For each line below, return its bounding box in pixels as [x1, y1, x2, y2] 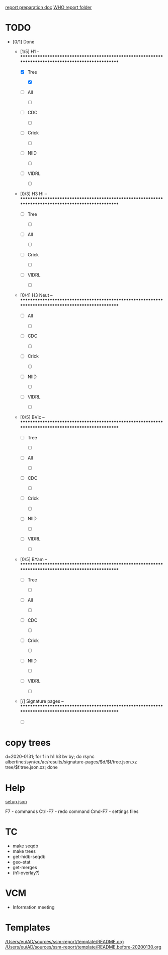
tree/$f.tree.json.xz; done [5, 764, 58, 770]
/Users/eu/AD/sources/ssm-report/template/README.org [5, 939, 124, 945]
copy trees [5, 737, 51, 748]
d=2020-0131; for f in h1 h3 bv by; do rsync [5, 753, 95, 760]
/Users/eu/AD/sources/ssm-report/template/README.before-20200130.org [5, 944, 162, 950]
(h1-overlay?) [12, 870, 40, 876]
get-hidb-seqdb [12, 854, 46, 860]
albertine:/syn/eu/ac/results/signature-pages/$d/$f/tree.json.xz [5, 759, 137, 765]
